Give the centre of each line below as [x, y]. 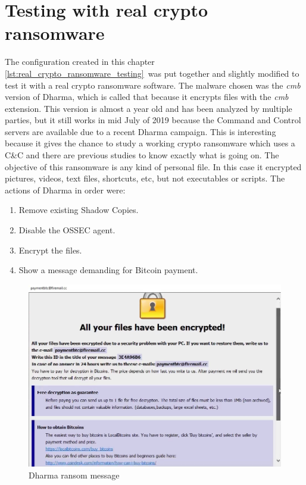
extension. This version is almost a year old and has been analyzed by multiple [149, 108]
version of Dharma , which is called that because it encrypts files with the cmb [147, 97]
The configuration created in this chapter [80, 62]
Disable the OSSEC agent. [67, 230]
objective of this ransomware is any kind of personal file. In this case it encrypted [153, 166]
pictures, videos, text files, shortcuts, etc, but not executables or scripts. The [145, 178]
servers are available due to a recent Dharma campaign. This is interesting [140, 131]
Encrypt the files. [50, 250]
